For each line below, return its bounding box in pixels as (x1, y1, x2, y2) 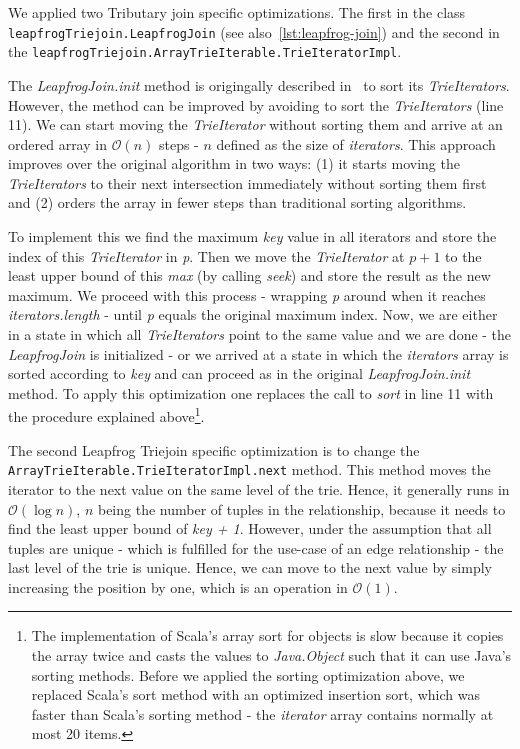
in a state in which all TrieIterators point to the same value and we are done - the (8, 324, 512, 345)
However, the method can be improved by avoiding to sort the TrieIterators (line (8, 94, 504, 115)
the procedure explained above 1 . (8, 403, 205, 427)
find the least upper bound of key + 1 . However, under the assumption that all (8, 518, 492, 539)
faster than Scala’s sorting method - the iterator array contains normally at (31, 703, 494, 724)
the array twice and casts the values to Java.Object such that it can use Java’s (31, 645, 512, 666)
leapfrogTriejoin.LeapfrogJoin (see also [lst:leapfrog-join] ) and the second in (8, 21, 500, 42)
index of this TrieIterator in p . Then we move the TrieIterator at (8, 245, 405, 266)
